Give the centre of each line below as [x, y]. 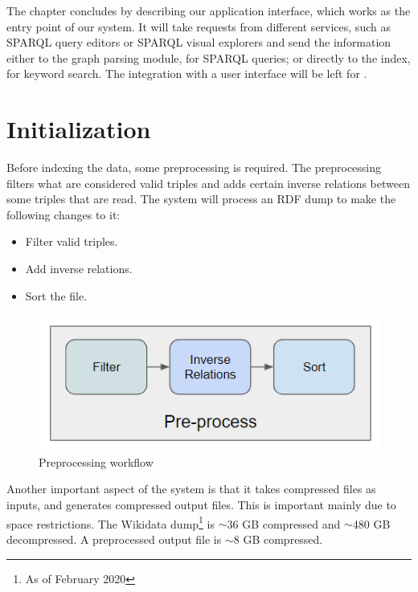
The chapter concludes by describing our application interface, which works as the [209, 10]
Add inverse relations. [79, 269]
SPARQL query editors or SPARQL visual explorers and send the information [199, 42]
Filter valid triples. [72, 241]
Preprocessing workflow [96, 461]
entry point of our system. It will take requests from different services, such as [199, 26]
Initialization [79, 129]
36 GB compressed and [284, 523]
